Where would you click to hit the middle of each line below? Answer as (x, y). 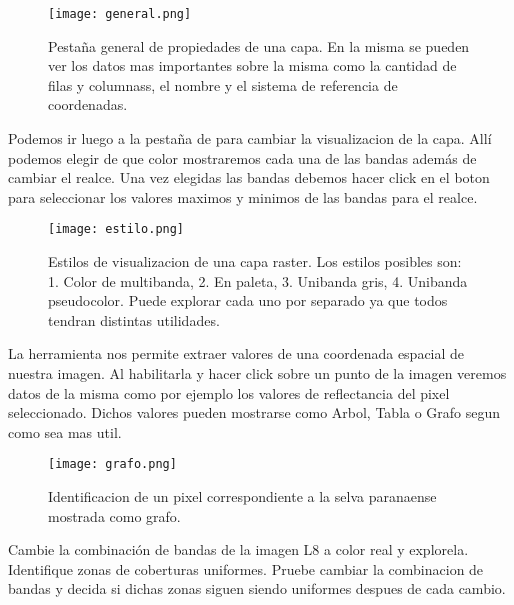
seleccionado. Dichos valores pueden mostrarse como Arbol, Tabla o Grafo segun (254, 412)
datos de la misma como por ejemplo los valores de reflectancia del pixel (229, 392)
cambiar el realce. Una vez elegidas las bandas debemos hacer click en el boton (249, 177)
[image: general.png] (120, 14)
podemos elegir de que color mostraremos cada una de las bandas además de (242, 157)
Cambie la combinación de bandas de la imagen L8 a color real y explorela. (238, 549)
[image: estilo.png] (116, 229)
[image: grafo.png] (112, 464)
